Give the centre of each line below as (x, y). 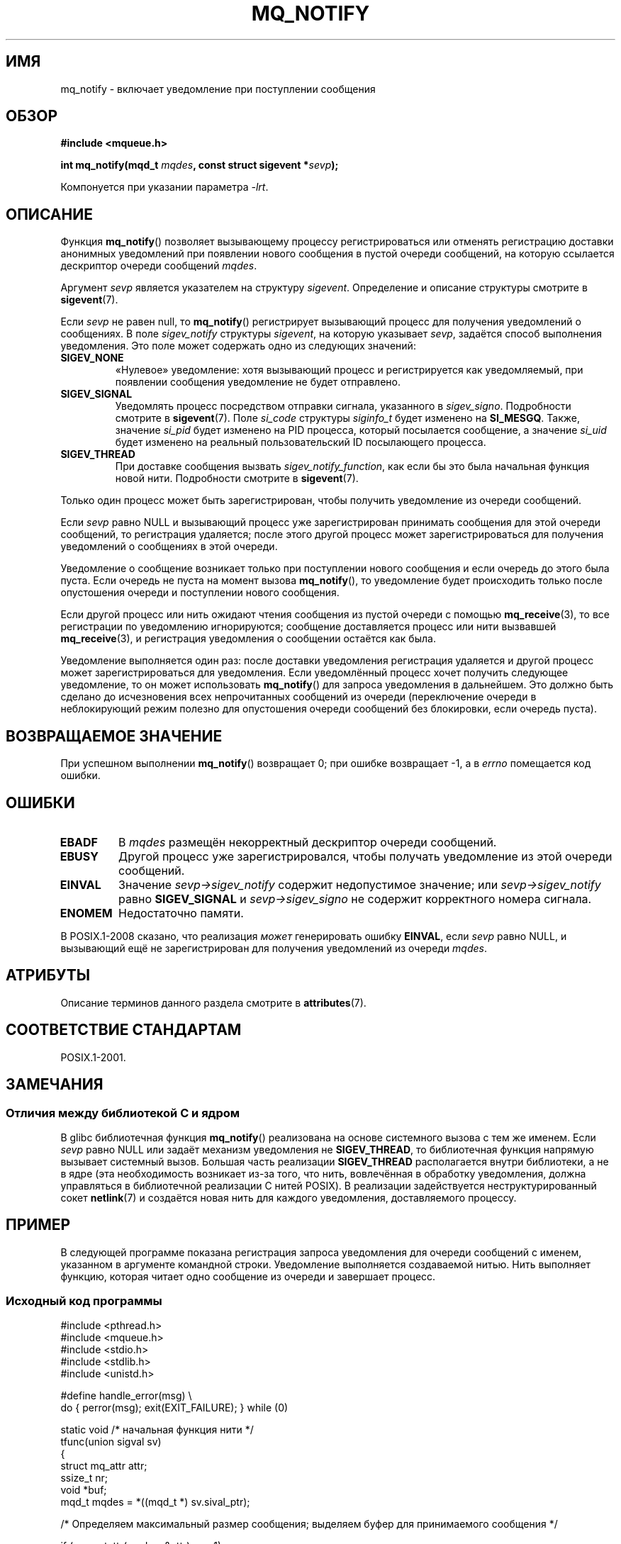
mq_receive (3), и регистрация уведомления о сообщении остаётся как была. (248, 639)
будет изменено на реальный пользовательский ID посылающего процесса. (301, 442)
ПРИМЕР (38, 1225)
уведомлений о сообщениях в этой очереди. (169, 547)
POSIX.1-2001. (93, 1057)
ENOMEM (86, 913)
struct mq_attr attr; (104, 1466)
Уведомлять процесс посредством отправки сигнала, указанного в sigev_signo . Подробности (343, 406)
